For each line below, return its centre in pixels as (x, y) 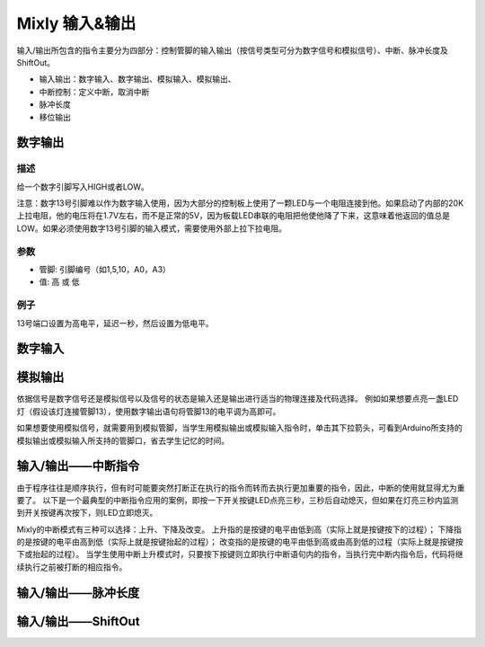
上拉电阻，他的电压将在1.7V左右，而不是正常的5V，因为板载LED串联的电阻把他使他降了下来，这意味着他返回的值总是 (234, 216)
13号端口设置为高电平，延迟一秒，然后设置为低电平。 (115, 323)
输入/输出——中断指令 (78, 466)
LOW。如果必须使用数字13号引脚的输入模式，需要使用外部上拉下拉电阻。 (152, 228)
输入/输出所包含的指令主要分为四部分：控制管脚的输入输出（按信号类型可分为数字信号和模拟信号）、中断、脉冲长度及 (233, 50)
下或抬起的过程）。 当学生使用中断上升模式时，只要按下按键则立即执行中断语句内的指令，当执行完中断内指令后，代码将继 (240, 554)
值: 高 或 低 (59, 282)
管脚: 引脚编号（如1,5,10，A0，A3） (105, 269)
